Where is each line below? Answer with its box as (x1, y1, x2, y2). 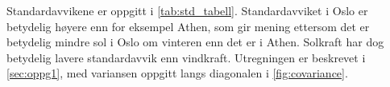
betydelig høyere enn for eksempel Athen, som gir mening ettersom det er (6, 18, 370, 34)
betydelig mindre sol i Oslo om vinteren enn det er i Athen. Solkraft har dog (6, 34, 384, 50)
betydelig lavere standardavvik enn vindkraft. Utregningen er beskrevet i (6, 49, 366, 65)
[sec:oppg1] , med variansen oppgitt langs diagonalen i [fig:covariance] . (6, 65, 348, 81)
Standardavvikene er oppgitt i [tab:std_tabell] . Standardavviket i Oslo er (6, 2, 368, 18)
